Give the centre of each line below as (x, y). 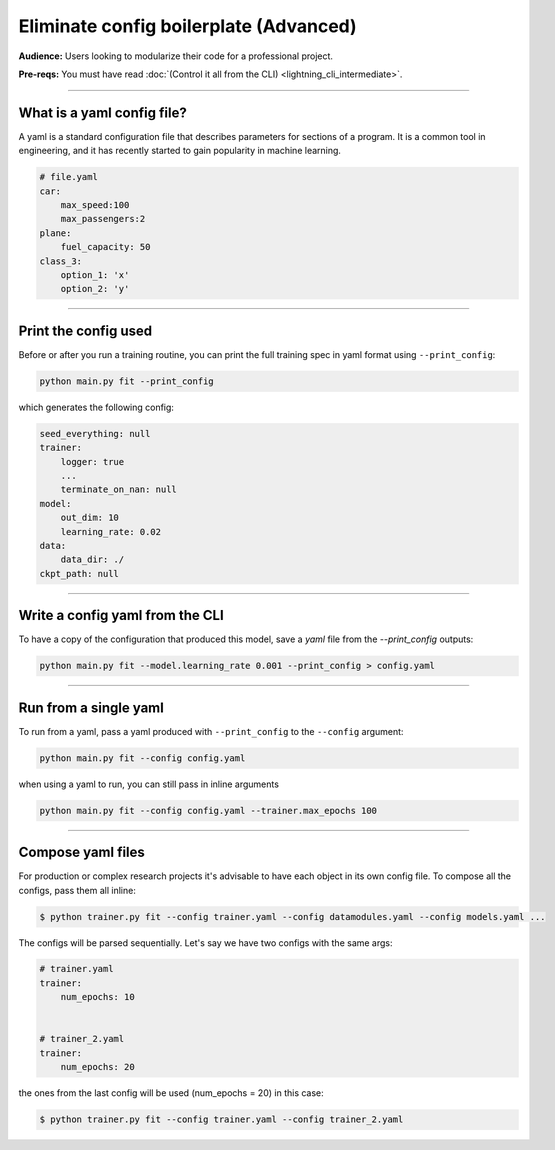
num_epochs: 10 (97, 997)
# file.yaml (69, 177)
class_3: (61, 261)
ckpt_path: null (79, 573)
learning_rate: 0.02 (111, 531)
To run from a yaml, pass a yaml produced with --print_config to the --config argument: (211, 731)
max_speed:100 (95, 205)
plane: (55, 233)
